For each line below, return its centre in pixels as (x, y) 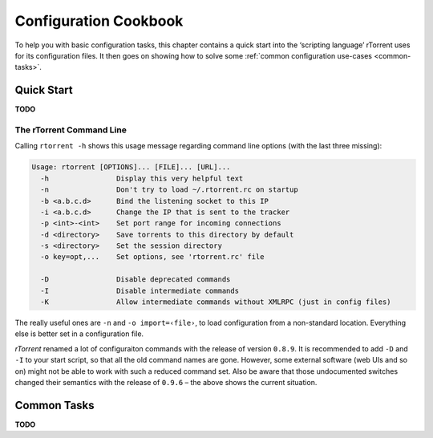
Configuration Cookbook (99, 21)
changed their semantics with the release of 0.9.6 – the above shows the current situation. (166, 382)
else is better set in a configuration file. (79, 334)
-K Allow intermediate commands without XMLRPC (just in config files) (216, 302)
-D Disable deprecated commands (136, 280)
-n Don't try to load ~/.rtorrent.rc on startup (169, 190)
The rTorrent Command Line (71, 130)
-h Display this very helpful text (142, 178)
